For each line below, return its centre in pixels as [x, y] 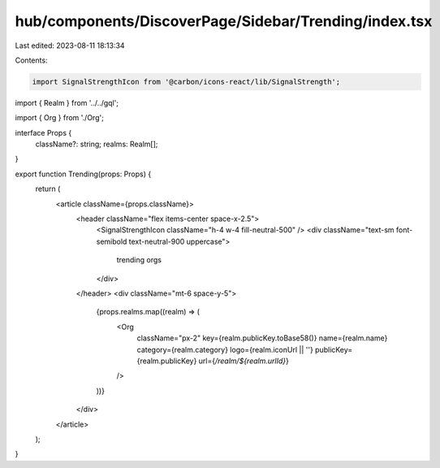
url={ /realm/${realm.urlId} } [244, 361]
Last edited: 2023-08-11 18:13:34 [70, 45]
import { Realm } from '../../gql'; [67, 102]
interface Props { [43, 132]
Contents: [31, 60]
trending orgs [139, 260]
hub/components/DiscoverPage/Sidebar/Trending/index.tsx [224, 21]
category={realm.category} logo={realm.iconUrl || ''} [225, 349]
